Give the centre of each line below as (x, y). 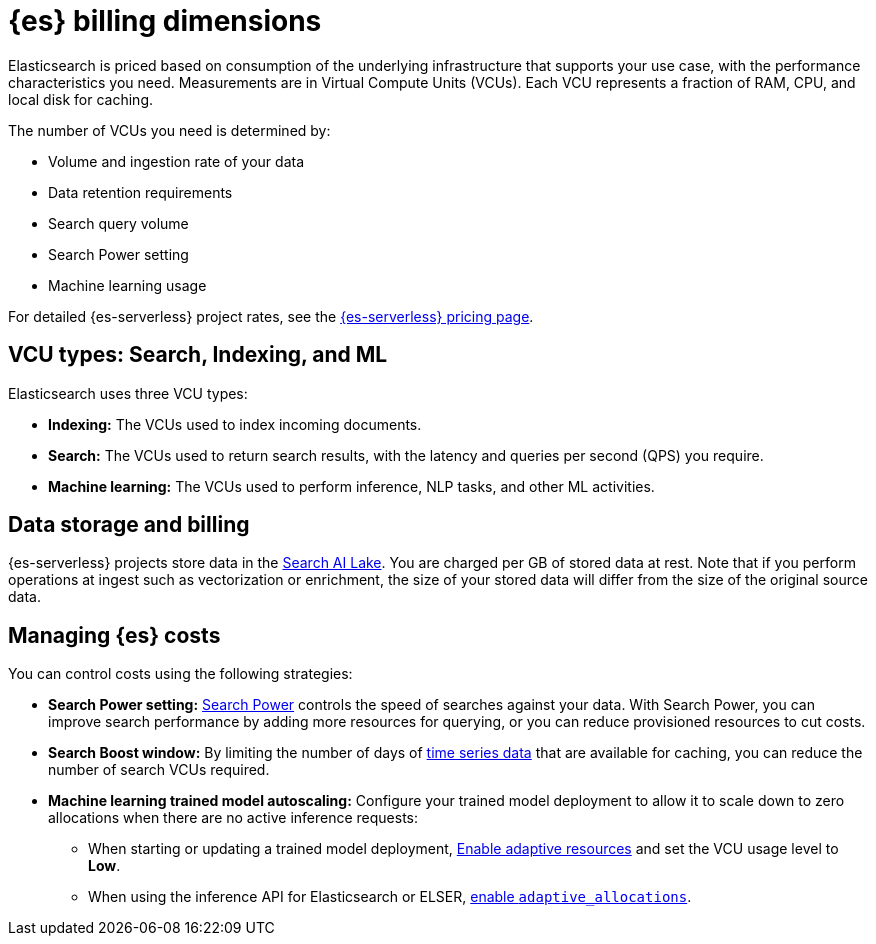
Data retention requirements (140, 192)
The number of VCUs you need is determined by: (169, 130)
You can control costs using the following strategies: (180, 674)
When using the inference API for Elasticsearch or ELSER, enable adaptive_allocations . (390, 897)
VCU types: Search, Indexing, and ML (198, 355)
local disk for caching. (81, 99)
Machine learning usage (127, 285)
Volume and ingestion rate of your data (176, 161)
